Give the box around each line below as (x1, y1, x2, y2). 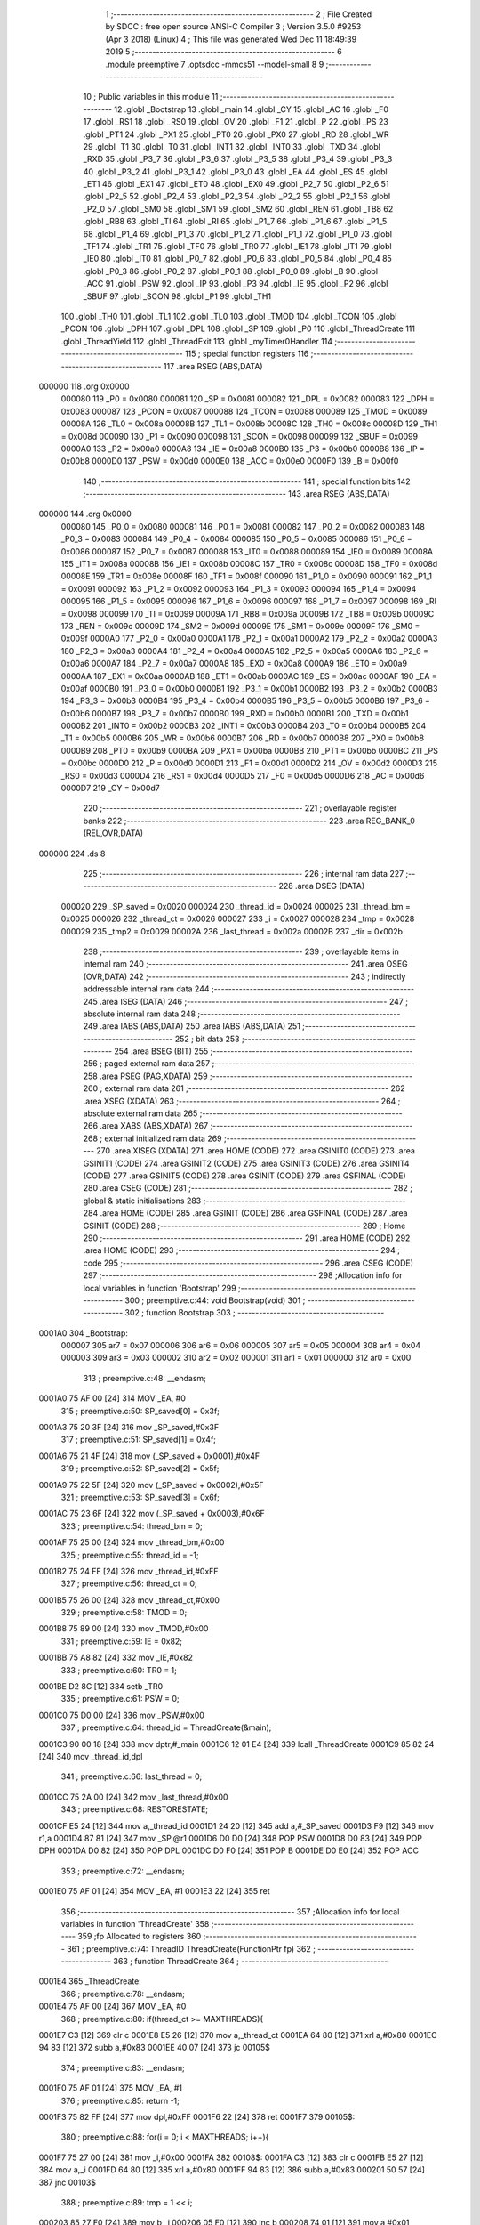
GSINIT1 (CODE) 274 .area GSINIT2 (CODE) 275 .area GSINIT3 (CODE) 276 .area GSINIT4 (83, 1158, 410, 1169)
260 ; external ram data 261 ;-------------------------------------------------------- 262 (83, 1083, 406, 1094)
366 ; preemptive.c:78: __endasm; (60, 1988, 186, 1999)
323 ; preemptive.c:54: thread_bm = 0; (60, 1520, 204, 1531)
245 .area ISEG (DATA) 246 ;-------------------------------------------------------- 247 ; (83, 996, 409, 1007)
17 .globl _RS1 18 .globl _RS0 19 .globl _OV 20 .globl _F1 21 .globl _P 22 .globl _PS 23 (83, 117, 388, 127)
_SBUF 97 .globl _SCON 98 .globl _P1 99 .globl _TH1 (83, 290, 271, 302)
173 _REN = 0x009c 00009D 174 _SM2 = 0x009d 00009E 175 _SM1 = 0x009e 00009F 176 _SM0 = (60, 620, 420, 631)
